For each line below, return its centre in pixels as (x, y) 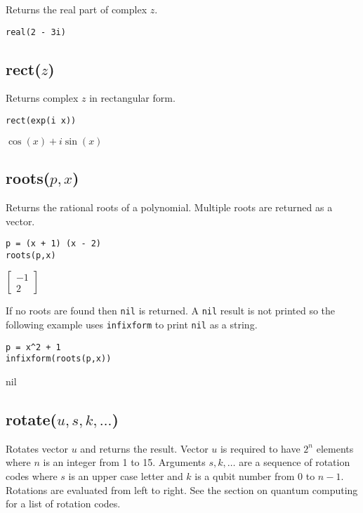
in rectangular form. (132, 98)
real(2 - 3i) (36, 32)
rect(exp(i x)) (41, 121)
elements (335, 448)
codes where (32, 476)
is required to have (260, 448)
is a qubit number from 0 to (255, 476)
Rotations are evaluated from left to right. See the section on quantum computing (182, 489)
